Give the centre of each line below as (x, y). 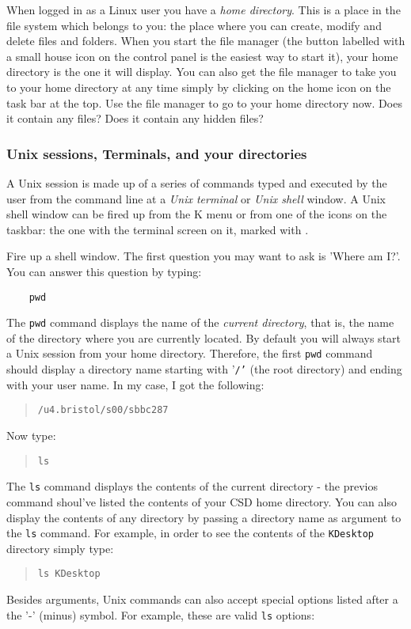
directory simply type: (60, 548)
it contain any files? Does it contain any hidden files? (135, 118)
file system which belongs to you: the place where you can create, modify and (194, 25)
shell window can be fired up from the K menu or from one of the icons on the (197, 214)
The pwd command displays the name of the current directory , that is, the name (200, 322)
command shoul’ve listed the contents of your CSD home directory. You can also (202, 501)
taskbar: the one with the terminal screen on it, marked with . (158, 229)
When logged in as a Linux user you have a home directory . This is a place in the (204, 9)
